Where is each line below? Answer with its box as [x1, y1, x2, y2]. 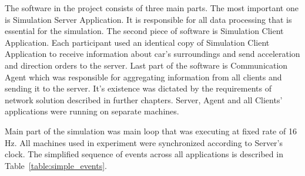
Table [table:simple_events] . [5, 159, 108, 171]
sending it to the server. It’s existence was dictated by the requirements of [5, 82, 272, 94]
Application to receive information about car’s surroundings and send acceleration [5, 48, 300, 60]
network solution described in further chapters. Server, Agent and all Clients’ [5, 93, 283, 106]
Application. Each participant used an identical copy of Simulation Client [5, 36, 270, 48]
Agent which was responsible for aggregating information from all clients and [5, 70, 282, 83]
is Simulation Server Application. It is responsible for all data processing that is [5, 13, 292, 25]
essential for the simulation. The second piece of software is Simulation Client [5, 25, 284, 37]
